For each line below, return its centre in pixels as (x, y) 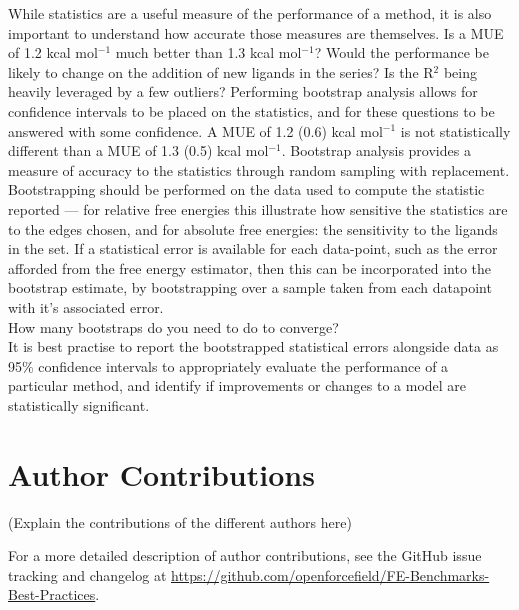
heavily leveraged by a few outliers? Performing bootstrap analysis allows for (243, 91)
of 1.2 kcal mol (53, 52)
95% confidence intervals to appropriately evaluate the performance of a (228, 365)
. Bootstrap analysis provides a (376, 150)
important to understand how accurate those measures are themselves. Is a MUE (256, 32)
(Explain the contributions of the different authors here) (180, 521)
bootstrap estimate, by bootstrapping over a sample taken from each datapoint (250, 287)
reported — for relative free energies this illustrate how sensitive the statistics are (258, 208)
